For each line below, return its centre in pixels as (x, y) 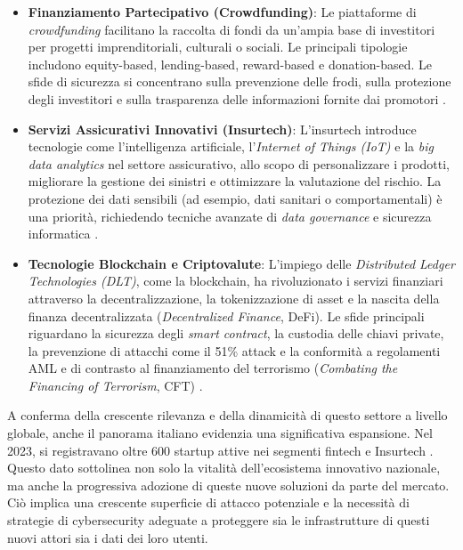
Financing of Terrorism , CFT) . (115, 385)
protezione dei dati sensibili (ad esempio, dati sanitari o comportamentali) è (235, 198)
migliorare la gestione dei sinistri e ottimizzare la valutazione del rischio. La (235, 181)
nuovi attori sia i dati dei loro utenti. (108, 537)
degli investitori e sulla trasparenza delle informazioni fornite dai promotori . (237, 98)
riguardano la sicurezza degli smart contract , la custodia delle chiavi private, (236, 333)
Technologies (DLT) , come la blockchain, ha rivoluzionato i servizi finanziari (236, 281)
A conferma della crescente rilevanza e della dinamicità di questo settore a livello (227, 415)
